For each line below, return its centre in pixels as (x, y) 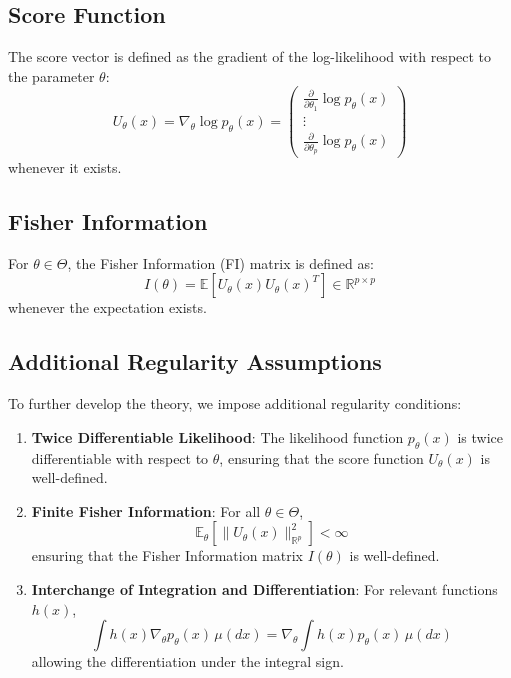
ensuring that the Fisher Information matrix (167, 555)
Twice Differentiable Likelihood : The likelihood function (217, 436)
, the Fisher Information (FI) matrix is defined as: (220, 262)
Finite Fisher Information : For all (146, 510)
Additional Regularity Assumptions (195, 361)
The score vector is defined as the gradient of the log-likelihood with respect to (250, 56)
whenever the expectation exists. (107, 307)
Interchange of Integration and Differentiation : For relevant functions (264, 588)
